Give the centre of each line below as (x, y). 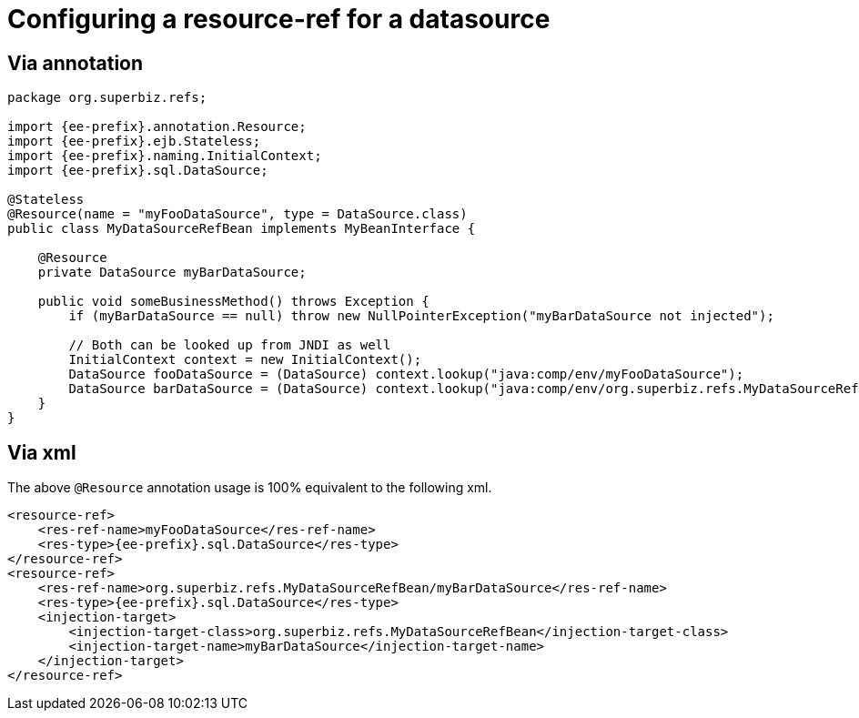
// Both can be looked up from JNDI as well (230, 345)
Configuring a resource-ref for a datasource (279, 19)
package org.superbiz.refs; (107, 98)
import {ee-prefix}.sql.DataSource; (138, 171)
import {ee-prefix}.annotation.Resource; (157, 127)
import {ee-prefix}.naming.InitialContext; (165, 156)
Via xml (42, 452)
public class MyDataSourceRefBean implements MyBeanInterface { (242, 229)
